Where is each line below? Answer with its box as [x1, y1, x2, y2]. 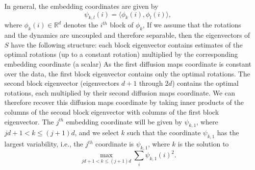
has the [217, 127, 239, 138]
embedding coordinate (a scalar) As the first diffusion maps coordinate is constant [4, 58, 252, 69]
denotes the [63, 20, 98, 30]
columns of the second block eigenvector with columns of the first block [4, 106, 219, 117]
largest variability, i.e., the [4, 139, 83, 149]
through [139, 78, 163, 88]
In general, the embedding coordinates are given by [4, 1, 158, 11]
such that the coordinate [127, 127, 201, 138]
